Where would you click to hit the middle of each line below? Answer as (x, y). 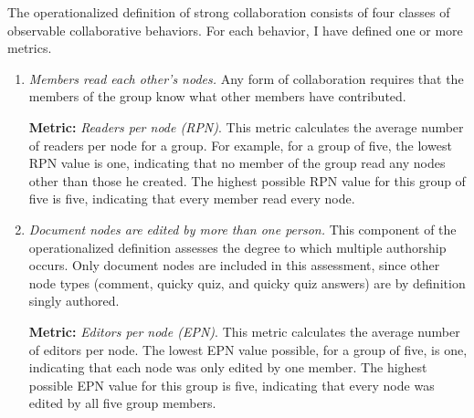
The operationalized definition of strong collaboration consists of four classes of (229, 12)
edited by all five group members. (122, 403)
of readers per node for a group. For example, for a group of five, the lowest (240, 145)
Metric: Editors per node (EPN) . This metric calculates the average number (244, 331)
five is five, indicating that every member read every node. (192, 199)
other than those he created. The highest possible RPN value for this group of (247, 180)
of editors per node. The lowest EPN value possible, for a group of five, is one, (248, 349)
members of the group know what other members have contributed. (217, 96)
